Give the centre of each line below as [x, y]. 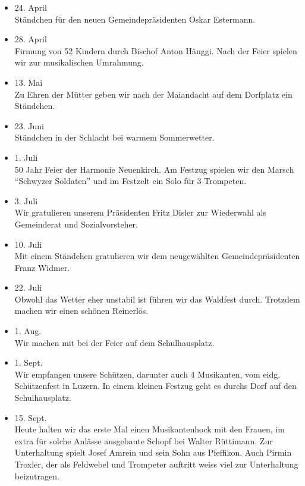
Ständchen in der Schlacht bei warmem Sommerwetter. [114, 137]
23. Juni [29, 125]
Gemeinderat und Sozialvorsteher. [76, 224]
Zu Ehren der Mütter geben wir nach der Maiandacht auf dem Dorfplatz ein [153, 94]
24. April [31, 7]
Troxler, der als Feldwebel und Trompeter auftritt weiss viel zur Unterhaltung [156, 464]
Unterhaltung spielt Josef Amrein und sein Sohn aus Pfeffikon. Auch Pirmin [153, 452]
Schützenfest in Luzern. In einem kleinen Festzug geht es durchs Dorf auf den [155, 386]
